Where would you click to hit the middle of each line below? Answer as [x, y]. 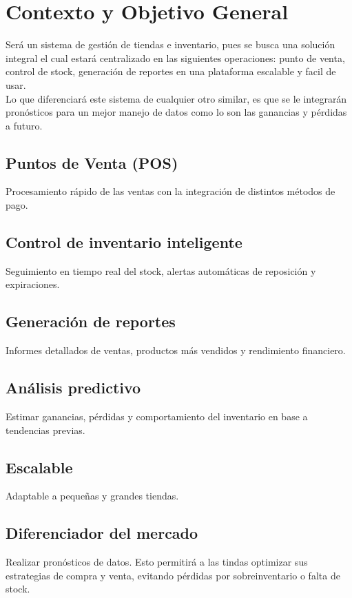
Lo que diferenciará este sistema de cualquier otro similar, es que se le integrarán [176, 98]
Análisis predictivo [73, 388]
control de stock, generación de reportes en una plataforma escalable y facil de [171, 71]
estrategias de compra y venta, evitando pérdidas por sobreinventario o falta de [173, 575]
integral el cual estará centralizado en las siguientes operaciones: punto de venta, [175, 58]
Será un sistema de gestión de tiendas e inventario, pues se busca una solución [170, 44]
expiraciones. [33, 284]
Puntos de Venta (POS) [92, 162]
